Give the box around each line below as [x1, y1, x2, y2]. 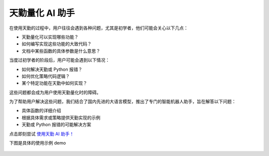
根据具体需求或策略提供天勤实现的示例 [21, 115, 101, 121]
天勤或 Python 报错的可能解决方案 [21, 122, 92, 128]
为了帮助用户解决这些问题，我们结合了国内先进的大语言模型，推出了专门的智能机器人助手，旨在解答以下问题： [9, 99, 236, 105]
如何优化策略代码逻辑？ [21, 73, 70, 79]
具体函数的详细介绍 [21, 108, 61, 114]
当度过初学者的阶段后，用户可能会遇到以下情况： [9, 57, 110, 63]
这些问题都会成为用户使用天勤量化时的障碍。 [9, 89, 101, 95]
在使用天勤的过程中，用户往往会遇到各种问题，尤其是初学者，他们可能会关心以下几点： [9, 25, 188, 31]
